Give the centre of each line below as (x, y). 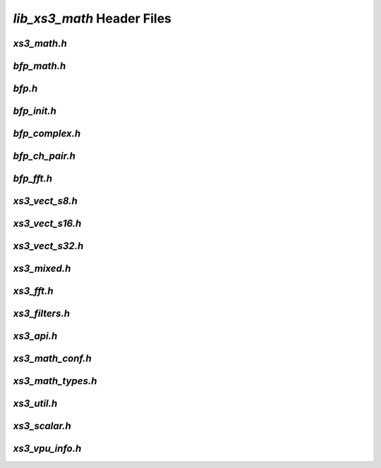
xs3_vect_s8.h (45, 201)
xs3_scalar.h (42, 426)
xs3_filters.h (42, 314)
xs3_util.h (35, 403)
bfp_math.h (40, 66)
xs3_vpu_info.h (47, 449)
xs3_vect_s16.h (47, 223)
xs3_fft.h (33, 291)
